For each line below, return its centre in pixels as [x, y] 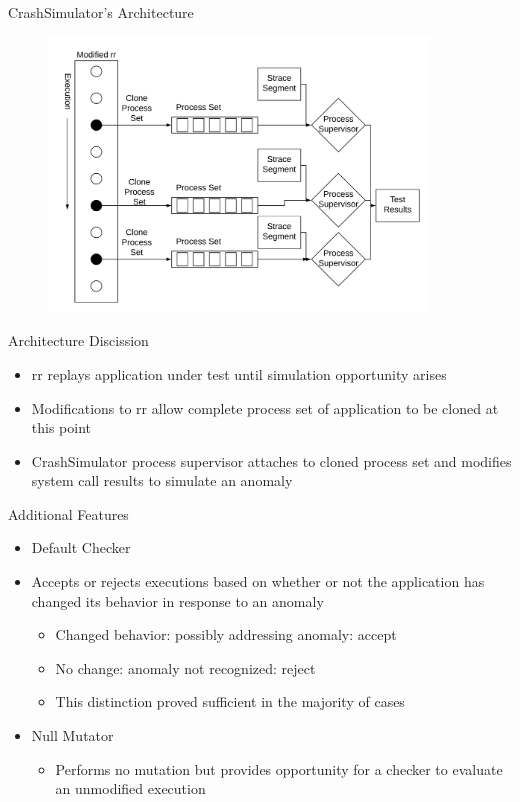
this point [61, 427]
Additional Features [68, 513]
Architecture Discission [78, 340]
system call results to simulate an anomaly [162, 480]
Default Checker [81, 547]
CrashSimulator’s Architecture [101, 12]
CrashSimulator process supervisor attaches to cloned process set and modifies [271, 460]
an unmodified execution [130, 788]
